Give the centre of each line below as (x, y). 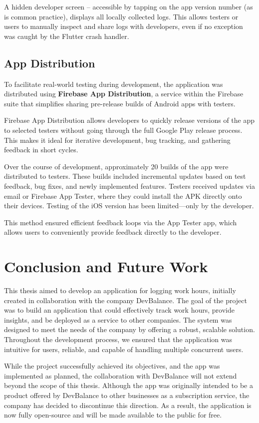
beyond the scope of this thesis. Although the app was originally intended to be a (129, 385)
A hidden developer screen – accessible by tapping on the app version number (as (129, 6)
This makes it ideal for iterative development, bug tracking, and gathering (117, 140)
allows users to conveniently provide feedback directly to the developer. (113, 232)
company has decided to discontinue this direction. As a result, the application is (128, 405)
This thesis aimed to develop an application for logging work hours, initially (120, 290)
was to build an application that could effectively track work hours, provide (119, 310)
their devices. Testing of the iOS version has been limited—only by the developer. (129, 206)
